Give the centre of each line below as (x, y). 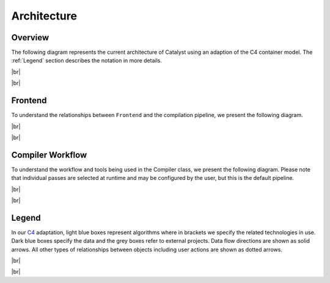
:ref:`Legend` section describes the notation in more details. (86, 60)
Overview (30, 38)
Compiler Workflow (49, 155)
